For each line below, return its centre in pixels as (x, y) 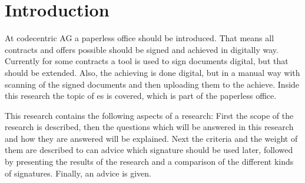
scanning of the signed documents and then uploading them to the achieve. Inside (152, 84)
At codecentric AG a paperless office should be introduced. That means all (140, 38)
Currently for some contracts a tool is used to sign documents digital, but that (147, 61)
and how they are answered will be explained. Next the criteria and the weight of (151, 138)
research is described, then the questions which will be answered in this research (149, 127)
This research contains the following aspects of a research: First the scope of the (149, 115)
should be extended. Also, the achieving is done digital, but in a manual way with (152, 72)
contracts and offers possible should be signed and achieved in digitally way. (142, 49)
